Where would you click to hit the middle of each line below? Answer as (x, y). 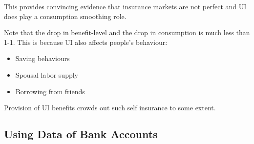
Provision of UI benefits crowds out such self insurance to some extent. (110, 108)
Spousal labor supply (47, 74)
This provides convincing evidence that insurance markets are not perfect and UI (125, 6)
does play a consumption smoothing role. (65, 16)
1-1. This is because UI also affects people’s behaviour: (86, 42)
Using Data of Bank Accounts (81, 134)
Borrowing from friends (50, 91)
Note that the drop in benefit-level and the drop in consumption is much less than (127, 32)
